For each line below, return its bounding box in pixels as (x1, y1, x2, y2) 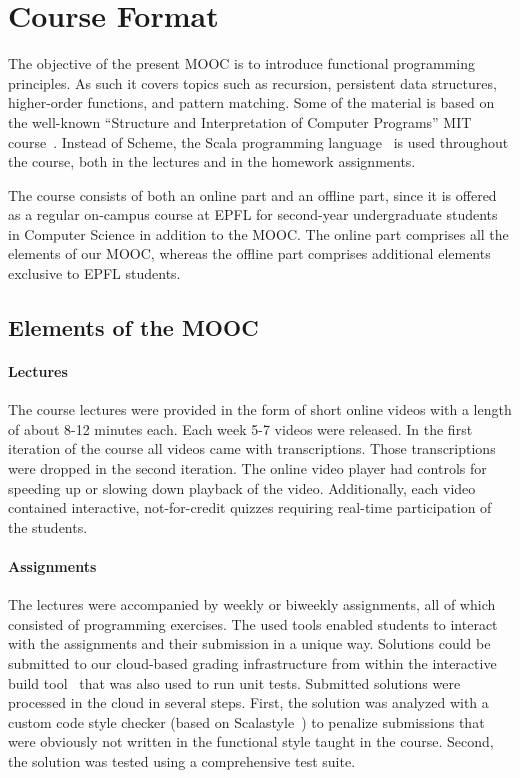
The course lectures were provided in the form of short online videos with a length (8, 399, 512, 420)
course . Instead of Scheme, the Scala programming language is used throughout (8, 131, 509, 152)
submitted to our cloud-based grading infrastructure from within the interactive (8, 652, 497, 673)
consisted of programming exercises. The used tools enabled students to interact (8, 613, 498, 634)
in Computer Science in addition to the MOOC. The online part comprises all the (8, 223, 509, 244)
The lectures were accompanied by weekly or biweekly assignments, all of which (8, 594, 496, 615)
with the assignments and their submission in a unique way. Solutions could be (8, 633, 491, 654)
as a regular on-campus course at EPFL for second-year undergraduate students (8, 204, 498, 225)
